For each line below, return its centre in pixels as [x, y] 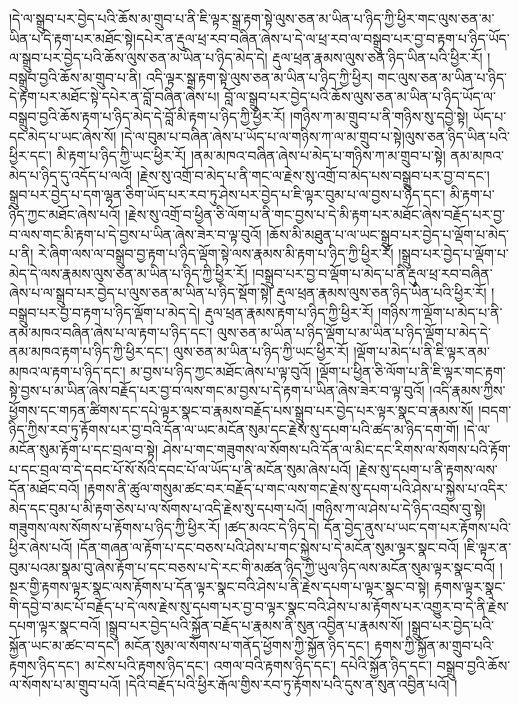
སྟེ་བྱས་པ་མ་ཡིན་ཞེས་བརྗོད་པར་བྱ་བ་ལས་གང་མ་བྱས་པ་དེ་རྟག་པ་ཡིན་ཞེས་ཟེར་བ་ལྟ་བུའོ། [217, 390]
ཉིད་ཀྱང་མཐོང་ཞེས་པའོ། [65, 213]
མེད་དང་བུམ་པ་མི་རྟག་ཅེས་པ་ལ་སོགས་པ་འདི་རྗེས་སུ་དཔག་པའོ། [158, 507]
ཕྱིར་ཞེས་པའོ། [41, 547]
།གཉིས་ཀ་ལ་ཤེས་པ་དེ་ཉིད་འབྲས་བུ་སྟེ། [399, 507]
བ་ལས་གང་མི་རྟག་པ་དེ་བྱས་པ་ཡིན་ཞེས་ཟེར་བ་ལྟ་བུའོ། [135, 233]
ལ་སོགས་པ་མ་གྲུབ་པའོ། [65, 684]
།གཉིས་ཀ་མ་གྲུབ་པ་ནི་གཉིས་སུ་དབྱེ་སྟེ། [379, 115]
